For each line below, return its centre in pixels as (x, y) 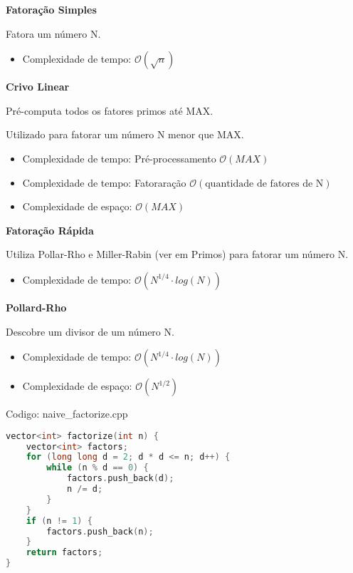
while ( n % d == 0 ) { (98, 468)
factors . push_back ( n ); (100, 531)
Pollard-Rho (36, 307)
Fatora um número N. (53, 33)
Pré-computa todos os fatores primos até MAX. (110, 110)
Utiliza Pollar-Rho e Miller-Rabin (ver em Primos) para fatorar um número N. (177, 254)
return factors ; (64, 553)
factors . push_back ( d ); (120, 479)
